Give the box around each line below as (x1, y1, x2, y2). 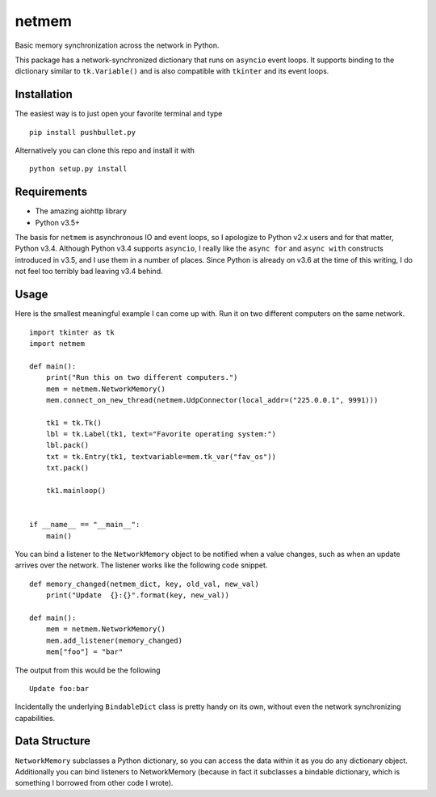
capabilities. (15, 713, 56, 723)
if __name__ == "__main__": (29, 520, 140, 529)
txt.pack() (45, 463, 90, 473)
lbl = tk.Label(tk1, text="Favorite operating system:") (45, 429, 276, 439)
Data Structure (15, 734, 91, 748)
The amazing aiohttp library (35, 206, 127, 216)
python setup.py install (29, 164, 128, 174)
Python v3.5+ (35, 217, 81, 227)
